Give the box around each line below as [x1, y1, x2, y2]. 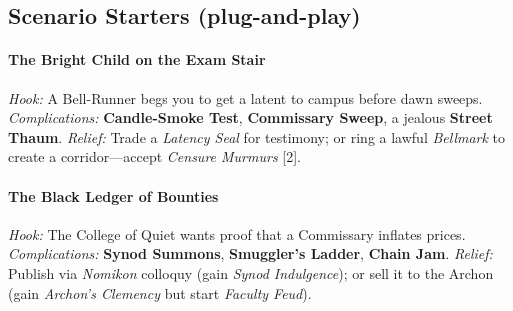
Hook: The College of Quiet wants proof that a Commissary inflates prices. [8, 223, 466, 244]
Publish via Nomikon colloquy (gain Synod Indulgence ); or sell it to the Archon [8, 262, 494, 283]
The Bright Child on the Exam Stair [8, 49, 266, 70]
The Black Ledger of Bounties [8, 185, 219, 206]
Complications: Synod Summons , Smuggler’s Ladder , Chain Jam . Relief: [8, 243, 493, 264]
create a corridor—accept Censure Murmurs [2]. [8, 146, 301, 167]
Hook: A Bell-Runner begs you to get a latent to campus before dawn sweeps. [8, 87, 483, 108]
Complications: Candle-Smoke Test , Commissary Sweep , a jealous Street [8, 107, 493, 128]
